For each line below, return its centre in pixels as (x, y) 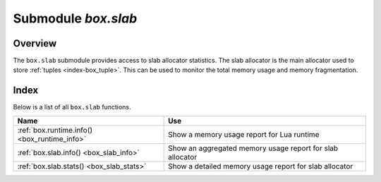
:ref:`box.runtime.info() (55, 130)
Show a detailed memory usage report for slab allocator (261, 166)
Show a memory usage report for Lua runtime (244, 134)
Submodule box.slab (75, 18)
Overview (35, 43)
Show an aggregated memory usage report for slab (253, 148)
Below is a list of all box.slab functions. (72, 107)
